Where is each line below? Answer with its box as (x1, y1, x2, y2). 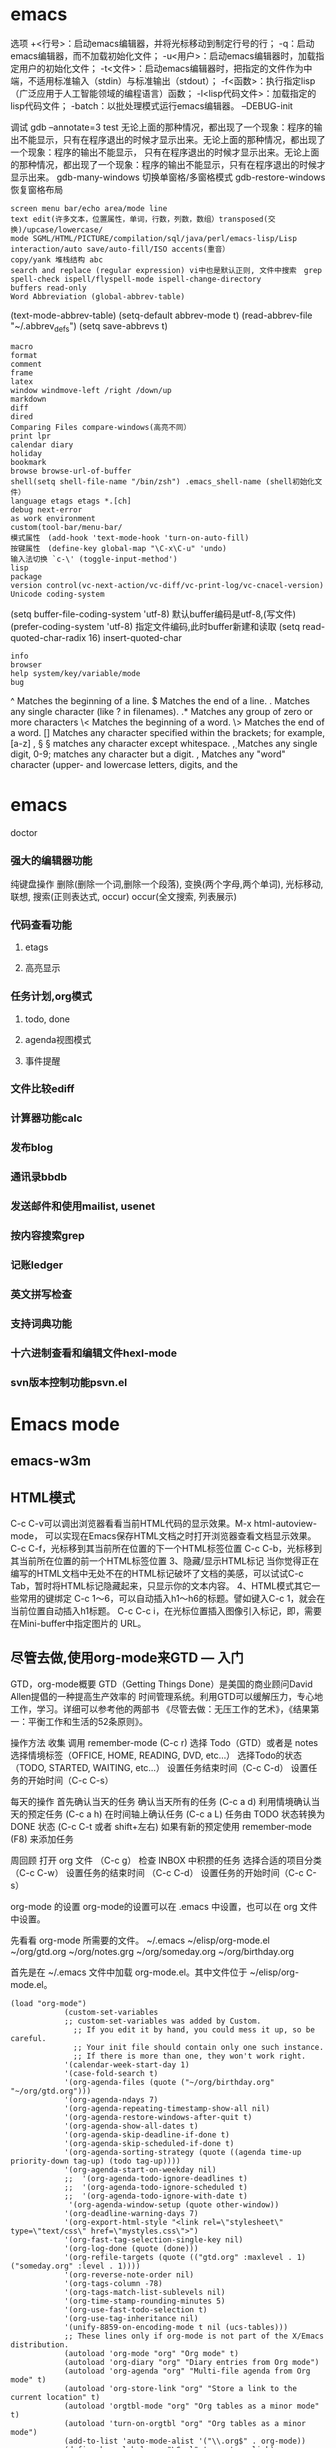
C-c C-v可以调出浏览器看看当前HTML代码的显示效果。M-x (10, 1518, 252, 1530)
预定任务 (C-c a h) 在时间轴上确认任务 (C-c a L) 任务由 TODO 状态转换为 (27, 1808, 326, 1820)
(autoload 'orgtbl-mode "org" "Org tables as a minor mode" (63, 2401, 320, 2411)
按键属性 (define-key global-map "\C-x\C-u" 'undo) (10, 543, 227, 553)
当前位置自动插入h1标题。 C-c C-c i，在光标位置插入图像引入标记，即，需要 (10, 1605, 322, 1617)
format (10, 350, 38, 360)
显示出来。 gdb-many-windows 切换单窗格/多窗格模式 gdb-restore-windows (10, 171, 326, 183)
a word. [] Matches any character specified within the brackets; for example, (10, 726, 326, 738)
